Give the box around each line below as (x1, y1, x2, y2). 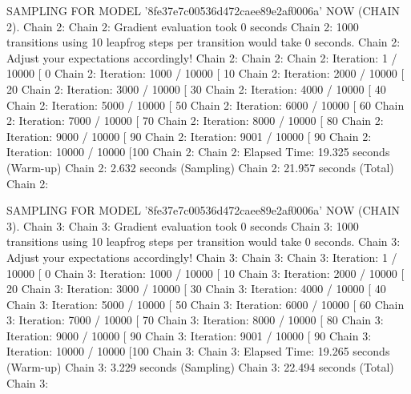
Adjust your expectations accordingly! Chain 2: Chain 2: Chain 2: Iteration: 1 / (6, 49, 397, 66)
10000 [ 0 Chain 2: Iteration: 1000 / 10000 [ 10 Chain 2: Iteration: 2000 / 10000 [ (6, 65, 405, 82)
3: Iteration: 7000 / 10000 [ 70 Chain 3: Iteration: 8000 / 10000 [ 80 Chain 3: (6, 312, 384, 328)
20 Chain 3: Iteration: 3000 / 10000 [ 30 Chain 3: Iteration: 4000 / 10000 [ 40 (6, 280, 386, 297)
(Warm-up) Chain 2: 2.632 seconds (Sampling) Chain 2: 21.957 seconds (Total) (6, 159, 394, 175)
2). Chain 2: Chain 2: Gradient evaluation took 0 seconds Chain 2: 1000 (6, 18, 359, 34)
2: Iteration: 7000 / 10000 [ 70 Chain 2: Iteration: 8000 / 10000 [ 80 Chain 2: (6, 112, 384, 129)
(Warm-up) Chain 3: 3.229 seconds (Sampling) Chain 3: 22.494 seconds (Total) (6, 359, 394, 376)
